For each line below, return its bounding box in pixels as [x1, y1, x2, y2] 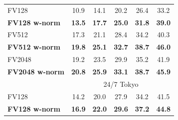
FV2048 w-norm [7, 66, 64, 76]
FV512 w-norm [7, 42, 60, 52]
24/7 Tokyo [103, 78, 139, 89]
